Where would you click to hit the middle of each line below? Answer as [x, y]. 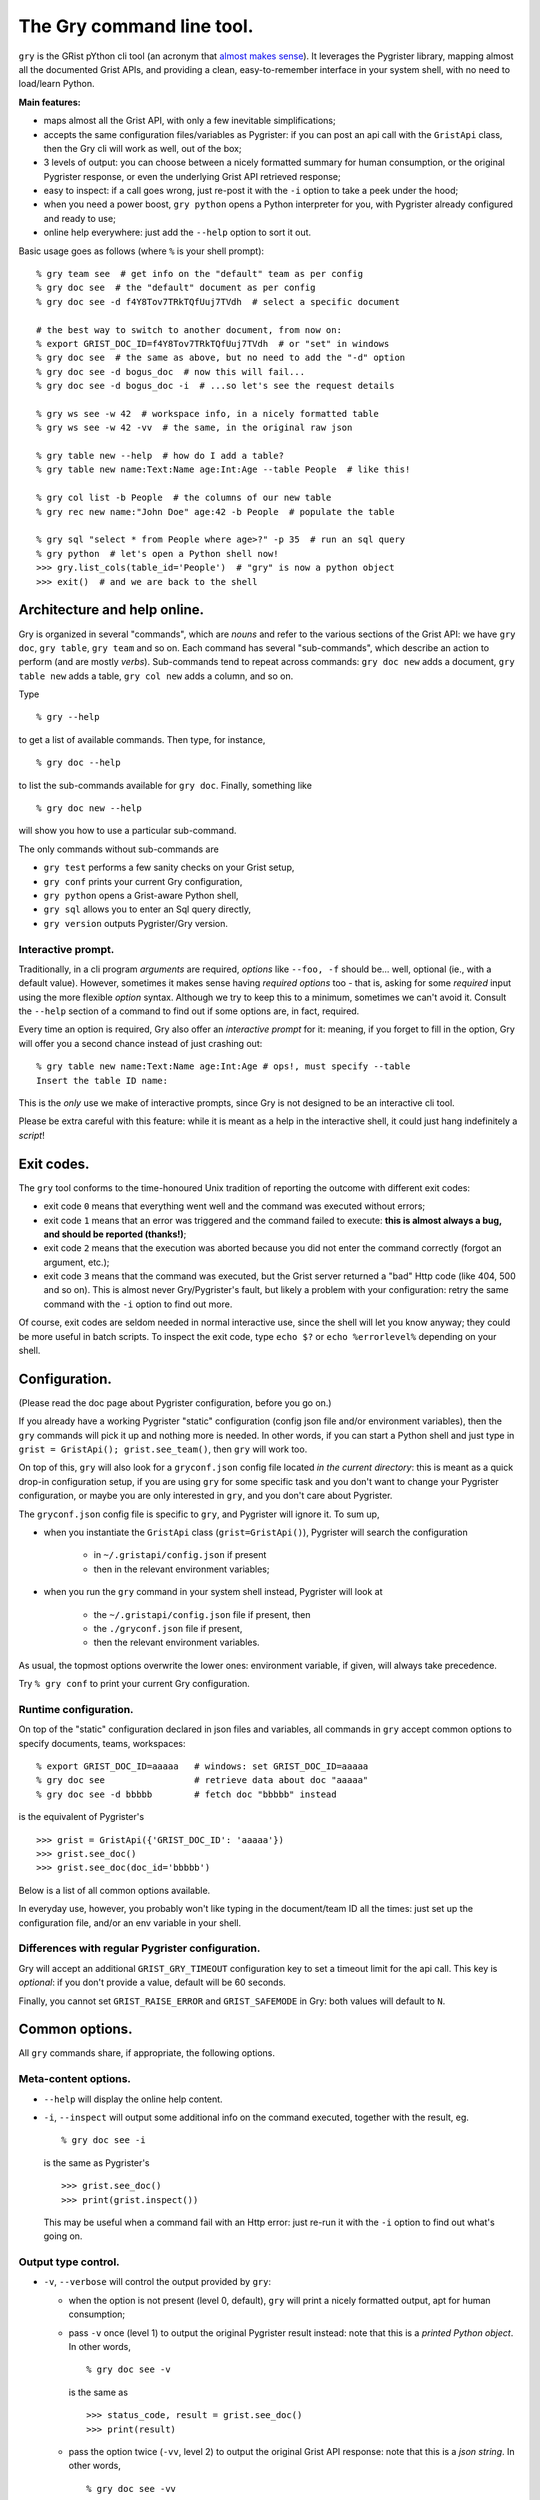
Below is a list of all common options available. [114, 1890]
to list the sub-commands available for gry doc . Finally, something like [165, 785]
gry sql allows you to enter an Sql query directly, [147, 909]
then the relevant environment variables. [176, 1642]
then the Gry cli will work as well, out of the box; [142, 148]
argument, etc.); [76, 1262]
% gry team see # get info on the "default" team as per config [200, 274]
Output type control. [69, 2262]
